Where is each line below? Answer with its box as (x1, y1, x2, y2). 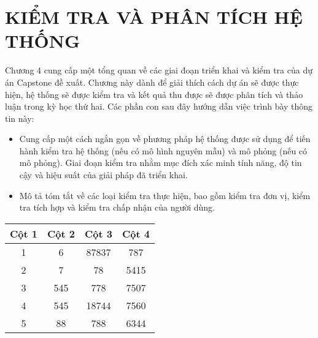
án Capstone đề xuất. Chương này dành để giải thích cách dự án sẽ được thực (5, 75, 299, 88)
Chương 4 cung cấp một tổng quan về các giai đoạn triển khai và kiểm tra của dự (5, 64, 312, 77)
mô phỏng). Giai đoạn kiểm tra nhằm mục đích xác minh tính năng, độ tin (19, 156, 302, 169)
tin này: (5, 111, 34, 124)
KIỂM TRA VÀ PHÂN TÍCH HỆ (5, 4, 303, 29)
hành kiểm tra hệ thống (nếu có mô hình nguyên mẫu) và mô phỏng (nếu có (19, 144, 308, 157)
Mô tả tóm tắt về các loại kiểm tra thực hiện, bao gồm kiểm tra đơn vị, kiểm (19, 189, 311, 201)
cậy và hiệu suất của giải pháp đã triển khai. (19, 168, 188, 181)
